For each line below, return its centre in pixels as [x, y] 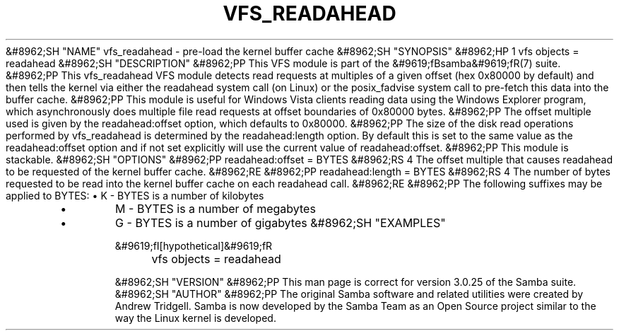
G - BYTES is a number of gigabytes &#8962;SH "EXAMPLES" [281, 222]
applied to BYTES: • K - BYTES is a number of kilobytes [135, 195]
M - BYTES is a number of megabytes [216, 208]
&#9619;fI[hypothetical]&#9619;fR [194, 245]
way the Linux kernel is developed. [195, 318]
